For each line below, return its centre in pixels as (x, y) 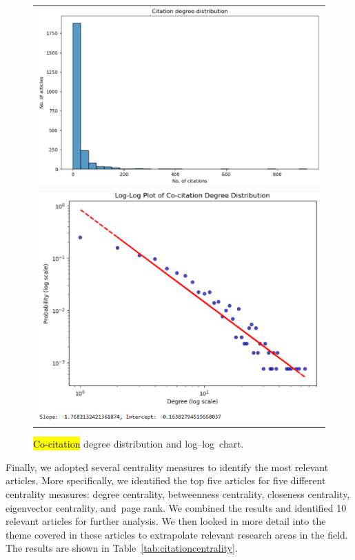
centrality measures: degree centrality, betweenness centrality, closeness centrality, (178, 494)
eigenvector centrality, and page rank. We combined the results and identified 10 (176, 507)
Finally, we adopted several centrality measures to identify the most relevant (167, 467)
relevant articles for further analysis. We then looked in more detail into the (166, 521)
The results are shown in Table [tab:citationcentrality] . (122, 548)
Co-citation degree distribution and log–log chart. (139, 444)
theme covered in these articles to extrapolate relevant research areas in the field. (177, 534)
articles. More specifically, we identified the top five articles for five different (166, 480)
